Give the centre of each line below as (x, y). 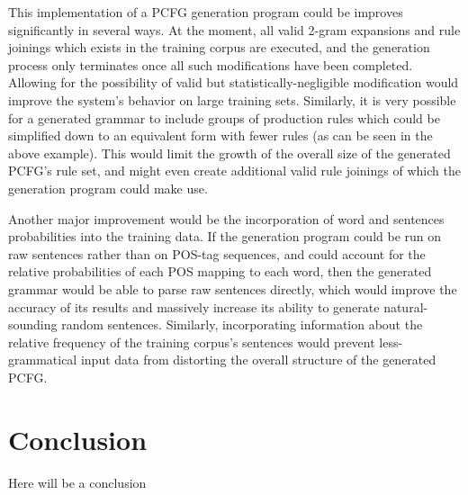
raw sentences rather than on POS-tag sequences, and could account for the (217, 253)
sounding (33, 324)
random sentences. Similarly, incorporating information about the (242, 324)
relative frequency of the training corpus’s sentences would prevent (192, 342)
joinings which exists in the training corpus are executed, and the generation (219, 47)
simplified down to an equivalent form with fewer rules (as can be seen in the (220, 135)
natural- (406, 306)
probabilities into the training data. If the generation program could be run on (225, 236)
